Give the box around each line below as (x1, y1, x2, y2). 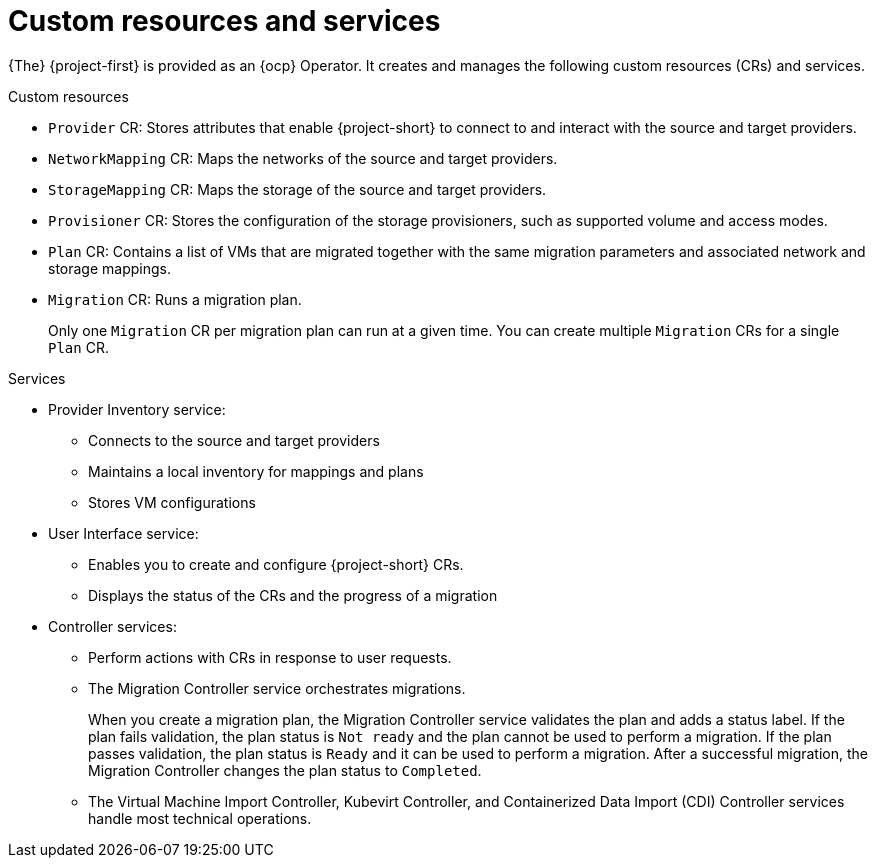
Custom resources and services (8, 4, 441, 38)
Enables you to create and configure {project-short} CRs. (88, 555, 464, 573)
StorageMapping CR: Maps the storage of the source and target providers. (48, 180, 547, 198)
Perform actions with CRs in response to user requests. (88, 648, 452, 666)
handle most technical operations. (88, 809, 312, 827)
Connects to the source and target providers (88, 431, 380, 449)
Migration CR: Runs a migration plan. (48, 290, 302, 308)
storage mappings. (48, 259, 171, 277)
